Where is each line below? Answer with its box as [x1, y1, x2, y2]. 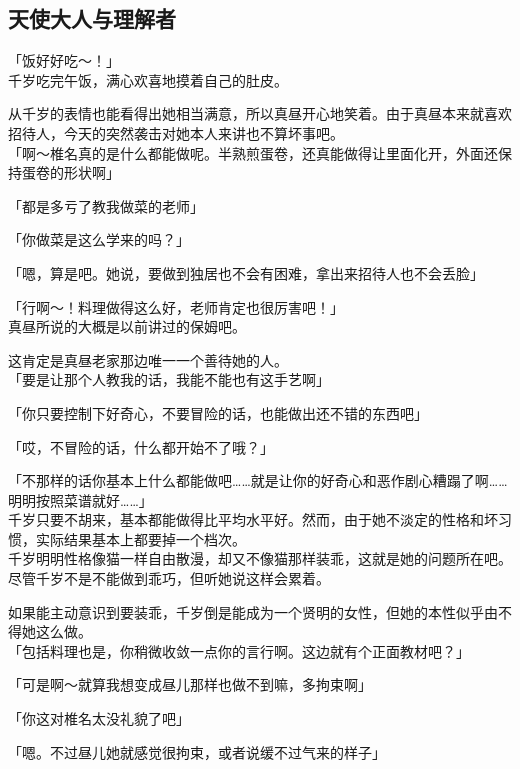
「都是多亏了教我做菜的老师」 [8, 195, 204, 216]
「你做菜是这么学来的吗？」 [8, 229, 190, 250]
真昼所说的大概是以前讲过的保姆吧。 [8, 316, 246, 337]
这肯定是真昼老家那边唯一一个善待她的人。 [8, 349, 288, 370]
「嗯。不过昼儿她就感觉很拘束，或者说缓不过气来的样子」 [8, 741, 386, 762]
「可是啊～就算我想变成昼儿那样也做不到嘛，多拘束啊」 [8, 674, 372, 695]
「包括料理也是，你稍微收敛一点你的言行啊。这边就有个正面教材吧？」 [8, 640, 470, 661]
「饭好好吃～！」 [8, 50, 120, 71]
